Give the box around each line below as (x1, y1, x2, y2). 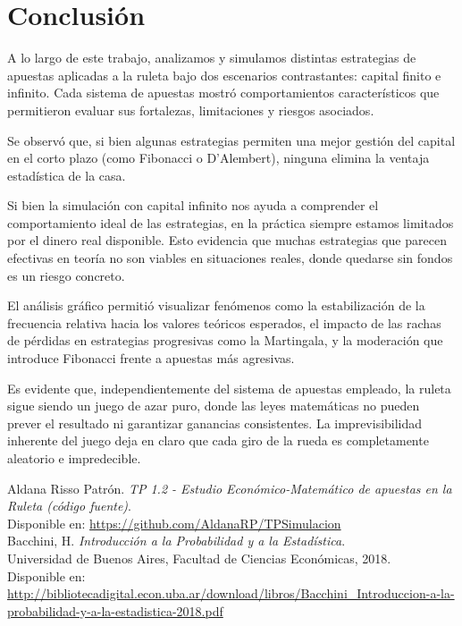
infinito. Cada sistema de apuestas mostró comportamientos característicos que (7, 83, 440, 102)
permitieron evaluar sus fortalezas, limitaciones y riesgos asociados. (7, 100, 374, 119)
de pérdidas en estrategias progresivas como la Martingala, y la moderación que (7, 331, 443, 350)
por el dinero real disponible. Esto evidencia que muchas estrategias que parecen (7, 231, 447, 250)
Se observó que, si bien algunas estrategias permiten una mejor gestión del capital (7, 131, 456, 149)
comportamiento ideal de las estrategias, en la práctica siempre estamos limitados (7, 213, 454, 232)
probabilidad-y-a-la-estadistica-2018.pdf (7, 601, 223, 620)
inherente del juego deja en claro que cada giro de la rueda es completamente (7, 431, 429, 450)
